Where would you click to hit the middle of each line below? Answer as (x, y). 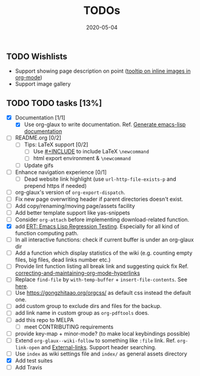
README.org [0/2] (38, 138)
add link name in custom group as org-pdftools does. (82, 313)
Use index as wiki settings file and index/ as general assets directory (101, 354)
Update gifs (38, 165)
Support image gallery (43, 84)
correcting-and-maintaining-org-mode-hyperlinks (78, 273)
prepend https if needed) (55, 186)
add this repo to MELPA (44, 320)
